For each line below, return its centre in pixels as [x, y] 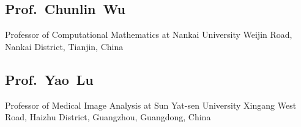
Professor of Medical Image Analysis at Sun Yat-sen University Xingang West [151, 105]
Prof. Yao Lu [49, 79]
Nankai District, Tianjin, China [64, 46]
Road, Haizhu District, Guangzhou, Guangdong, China [108, 117]
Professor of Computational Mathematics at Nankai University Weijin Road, [149, 34]
